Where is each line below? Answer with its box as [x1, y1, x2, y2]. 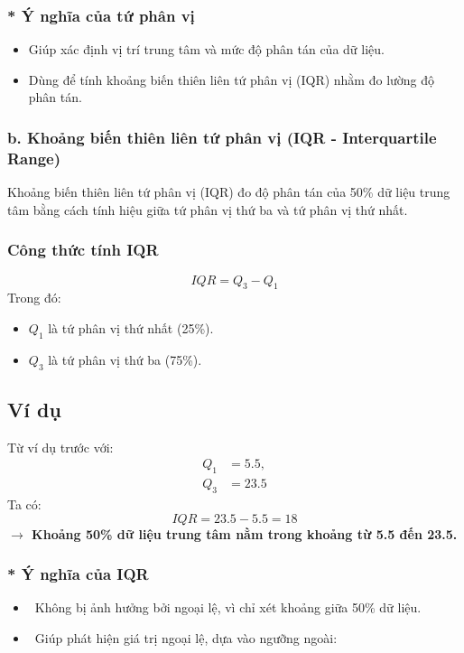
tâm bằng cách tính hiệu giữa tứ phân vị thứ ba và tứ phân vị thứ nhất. [7, 200, 408, 219]
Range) [7, 146, 61, 169]
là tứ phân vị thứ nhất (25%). [48, 318, 214, 337]
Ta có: [7, 494, 42, 513]
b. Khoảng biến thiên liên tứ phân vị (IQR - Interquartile [7, 126, 437, 148]
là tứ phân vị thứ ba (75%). [48, 350, 202, 368]
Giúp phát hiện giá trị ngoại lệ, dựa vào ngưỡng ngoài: [34, 628, 338, 647]
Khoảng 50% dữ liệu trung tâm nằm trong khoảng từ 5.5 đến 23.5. [32, 524, 458, 543]
